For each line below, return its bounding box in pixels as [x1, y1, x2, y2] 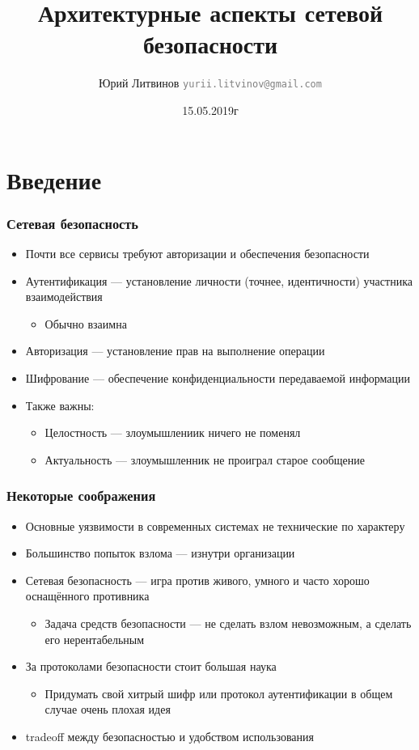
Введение [6, 163, 102, 196]
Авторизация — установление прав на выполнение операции [25, 342, 325, 359]
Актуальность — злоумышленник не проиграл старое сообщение [44, 451, 366, 468]
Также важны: [25, 396, 95, 413]
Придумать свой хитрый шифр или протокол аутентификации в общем [44, 684, 393, 701]
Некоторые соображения [6, 485, 156, 506]
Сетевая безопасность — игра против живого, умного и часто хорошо [25, 571, 370, 588]
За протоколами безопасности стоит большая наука [25, 658, 277, 675]
